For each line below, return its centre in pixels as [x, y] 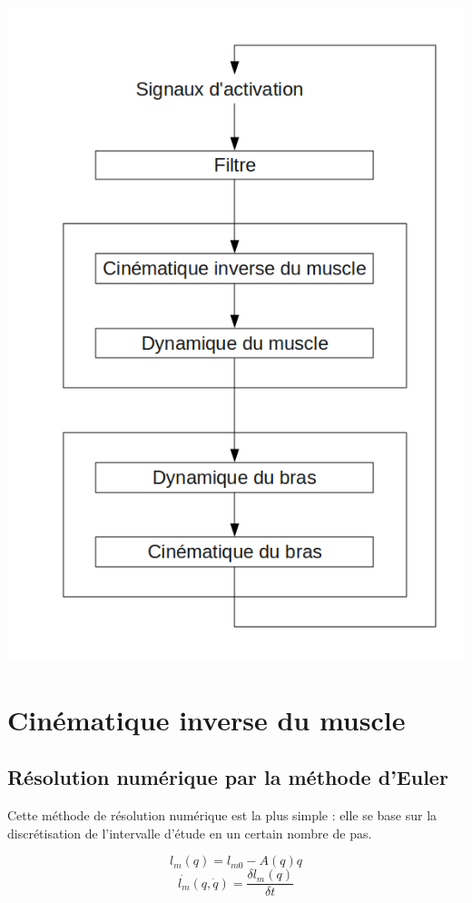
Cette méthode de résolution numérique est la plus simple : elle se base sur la [222, 815]
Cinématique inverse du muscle [206, 719]
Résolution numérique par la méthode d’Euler [228, 777]
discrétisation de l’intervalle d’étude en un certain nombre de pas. [190, 833]
